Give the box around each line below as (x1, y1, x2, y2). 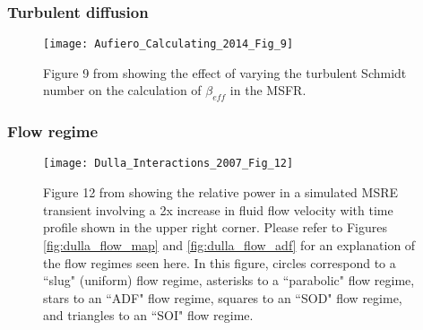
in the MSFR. (229, 81, 306, 100)
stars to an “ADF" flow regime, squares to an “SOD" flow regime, (43, 288, 402, 307)
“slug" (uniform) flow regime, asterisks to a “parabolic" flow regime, (43, 271, 415, 290)
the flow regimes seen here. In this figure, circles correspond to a (43, 253, 396, 272)
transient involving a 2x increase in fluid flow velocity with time (43, 200, 393, 219)
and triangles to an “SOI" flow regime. (43, 306, 254, 325)
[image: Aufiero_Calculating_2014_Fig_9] (43, 38, 294, 51)
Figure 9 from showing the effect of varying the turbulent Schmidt (43, 63, 407, 82)
